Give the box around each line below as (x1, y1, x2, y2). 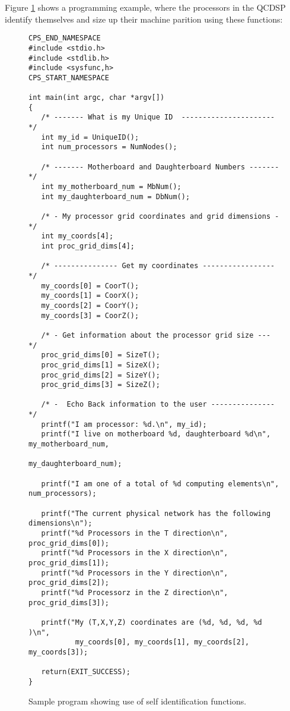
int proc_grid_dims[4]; (41, 241, 135, 250)
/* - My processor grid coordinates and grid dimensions (41, 212, 271, 221)
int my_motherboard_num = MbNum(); (41, 183, 181, 191)
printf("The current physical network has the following (41, 509, 271, 518)
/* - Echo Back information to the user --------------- (41, 400, 275, 409)
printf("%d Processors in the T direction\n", (41, 529, 228, 537)
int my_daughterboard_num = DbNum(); (41, 192, 190, 201)
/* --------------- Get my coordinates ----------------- (41, 262, 275, 270)
